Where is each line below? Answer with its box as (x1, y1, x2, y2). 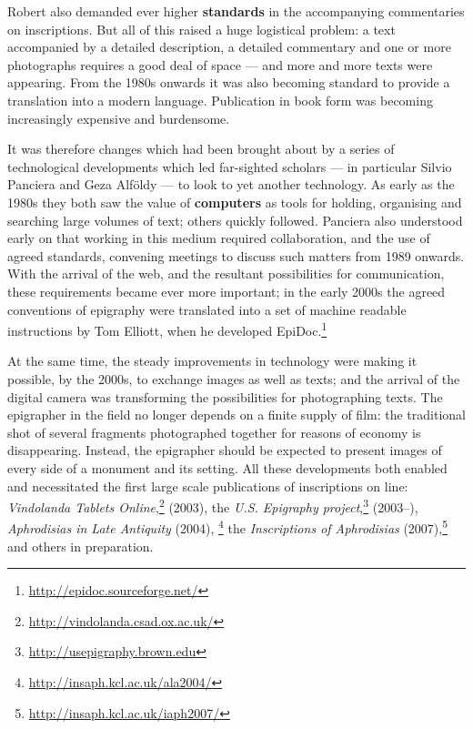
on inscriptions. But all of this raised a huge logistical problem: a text (7, 19, 396, 38)
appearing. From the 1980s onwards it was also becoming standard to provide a (7, 73, 450, 92)
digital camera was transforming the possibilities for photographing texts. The (7, 387, 443, 406)
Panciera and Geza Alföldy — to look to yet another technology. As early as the (7, 175, 455, 194)
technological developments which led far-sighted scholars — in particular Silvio (7, 157, 452, 176)
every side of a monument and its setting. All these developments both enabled (7, 458, 448, 477)
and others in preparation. (7, 536, 154, 555)
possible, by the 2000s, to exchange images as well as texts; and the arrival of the (7, 369, 460, 388)
